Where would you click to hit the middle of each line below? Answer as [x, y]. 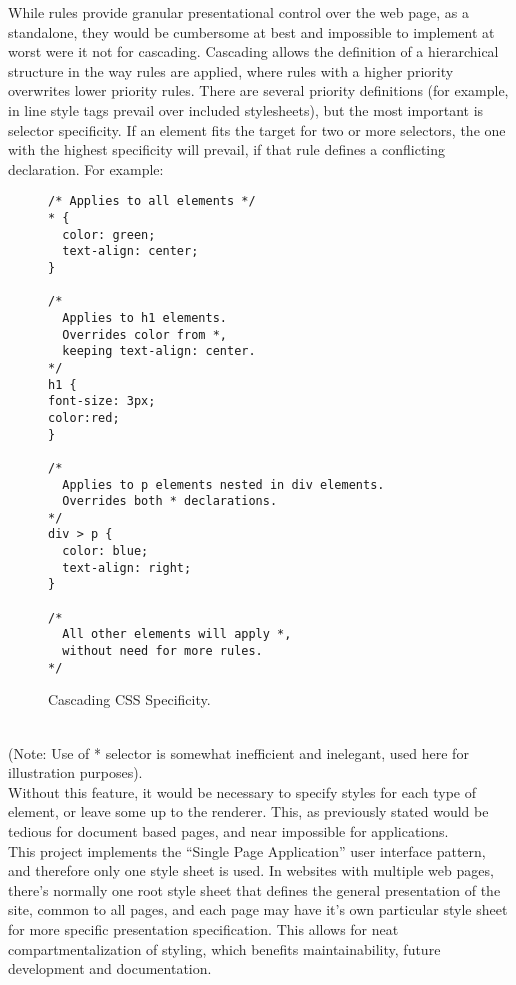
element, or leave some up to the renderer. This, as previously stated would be [248, 811]
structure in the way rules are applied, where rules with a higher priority [231, 70]
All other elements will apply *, [177, 634]
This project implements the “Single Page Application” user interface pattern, [247, 850]
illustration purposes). [75, 772]
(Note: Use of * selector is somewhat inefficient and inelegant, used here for [238, 752]
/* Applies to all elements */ [152, 201]
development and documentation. [110, 968]
